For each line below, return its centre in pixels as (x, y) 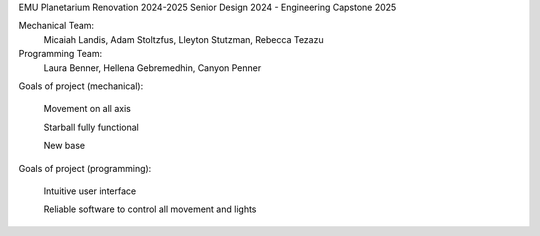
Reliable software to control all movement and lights (150, 209)
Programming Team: (60, 54)
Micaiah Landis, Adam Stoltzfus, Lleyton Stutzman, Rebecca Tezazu (183, 39)
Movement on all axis (87, 109)
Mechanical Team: (56, 26)
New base (64, 146)
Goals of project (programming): (85, 168)
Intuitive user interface (90, 191)
